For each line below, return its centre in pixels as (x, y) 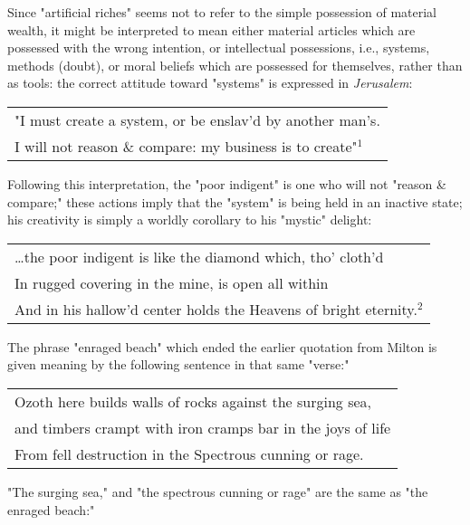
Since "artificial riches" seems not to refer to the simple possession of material (222, 12)
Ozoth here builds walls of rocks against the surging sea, (193, 401)
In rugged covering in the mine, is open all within (172, 282)
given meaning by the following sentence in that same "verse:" (178, 364)
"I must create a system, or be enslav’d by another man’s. (197, 119)
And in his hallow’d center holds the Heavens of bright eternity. (216, 309)
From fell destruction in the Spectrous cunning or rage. (189, 453)
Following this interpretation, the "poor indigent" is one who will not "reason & (227, 183)
